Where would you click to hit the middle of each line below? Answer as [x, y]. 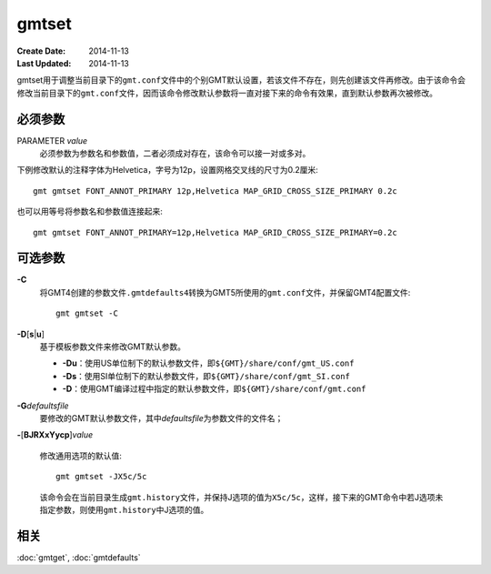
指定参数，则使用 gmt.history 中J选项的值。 [124, 509]
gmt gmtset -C [87, 313]
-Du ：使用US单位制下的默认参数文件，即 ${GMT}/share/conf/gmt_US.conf [208, 363]
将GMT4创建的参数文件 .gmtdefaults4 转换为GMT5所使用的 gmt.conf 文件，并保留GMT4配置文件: [225, 292]
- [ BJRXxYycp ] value [55, 435]
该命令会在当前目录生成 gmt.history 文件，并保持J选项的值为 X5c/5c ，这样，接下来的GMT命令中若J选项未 [241, 497]
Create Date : [41, 51]
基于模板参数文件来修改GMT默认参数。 [113, 347]
